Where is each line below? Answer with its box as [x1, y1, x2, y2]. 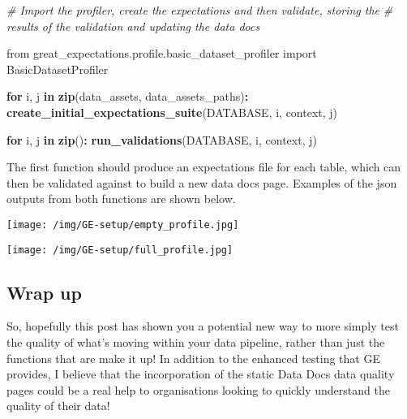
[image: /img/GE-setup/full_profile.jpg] [6, 244, 233, 256]
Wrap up [6, 279, 82, 305]
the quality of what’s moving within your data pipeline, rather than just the [6, 334, 385, 351]
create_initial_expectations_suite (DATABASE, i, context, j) [6, 103, 338, 120]
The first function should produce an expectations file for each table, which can [6, 158, 401, 175]
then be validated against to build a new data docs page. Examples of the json [6, 174, 397, 191]
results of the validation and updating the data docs [6, 17, 260, 34]
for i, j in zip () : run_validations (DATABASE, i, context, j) [6, 131, 317, 148]
